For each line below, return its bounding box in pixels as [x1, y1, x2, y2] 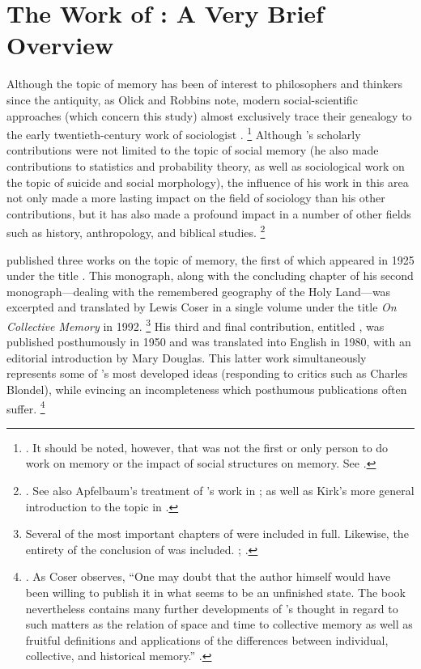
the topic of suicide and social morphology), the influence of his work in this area [6, 173, 409, 190]
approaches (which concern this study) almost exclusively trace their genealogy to [6, 107, 412, 124]
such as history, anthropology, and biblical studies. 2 [6, 222, 266, 240]
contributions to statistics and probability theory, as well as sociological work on [6, 157, 405, 174]
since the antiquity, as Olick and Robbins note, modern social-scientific [6, 91, 358, 108]
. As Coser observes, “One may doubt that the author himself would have [25, 568, 391, 585]
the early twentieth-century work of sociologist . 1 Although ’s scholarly [6, 124, 361, 142]
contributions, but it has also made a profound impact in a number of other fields [6, 205, 411, 222]
